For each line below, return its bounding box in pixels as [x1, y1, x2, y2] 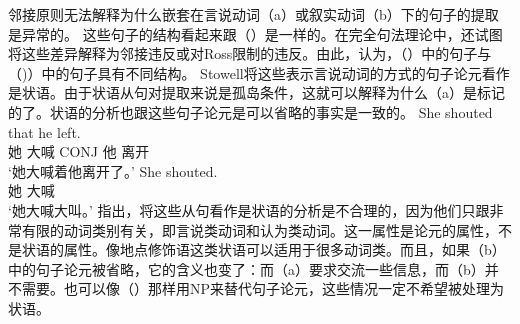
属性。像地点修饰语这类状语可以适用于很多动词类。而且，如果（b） [63, 239, 506, 260]
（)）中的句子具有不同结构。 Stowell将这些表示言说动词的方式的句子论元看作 [8, 62, 510, 83]
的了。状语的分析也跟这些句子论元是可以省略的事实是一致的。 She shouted [8, 101, 493, 122]
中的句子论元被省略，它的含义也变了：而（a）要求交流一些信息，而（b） [8, 258, 485, 279]
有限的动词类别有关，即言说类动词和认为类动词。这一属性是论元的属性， [21, 219, 498, 240]
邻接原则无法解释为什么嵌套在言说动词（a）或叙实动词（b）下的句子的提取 [8, 4, 499, 24]
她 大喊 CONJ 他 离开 [8, 141, 150, 162]
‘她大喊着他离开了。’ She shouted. [8, 160, 218, 181]
